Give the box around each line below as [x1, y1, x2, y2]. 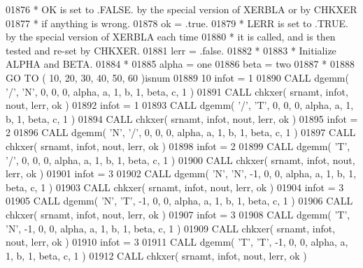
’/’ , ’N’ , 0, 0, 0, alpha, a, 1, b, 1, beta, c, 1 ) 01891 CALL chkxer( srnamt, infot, [6, 84, 348, 98]
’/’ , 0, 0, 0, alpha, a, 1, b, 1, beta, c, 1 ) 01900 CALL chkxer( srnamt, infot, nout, [6, 152, 355, 167]
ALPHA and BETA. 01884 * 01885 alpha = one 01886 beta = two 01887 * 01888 [6, 57, 355, 71]
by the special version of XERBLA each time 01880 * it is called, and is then [6, 29, 336, 44]
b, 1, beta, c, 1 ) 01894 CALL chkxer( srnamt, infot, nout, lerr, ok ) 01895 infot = [6, 111, 358, 126]
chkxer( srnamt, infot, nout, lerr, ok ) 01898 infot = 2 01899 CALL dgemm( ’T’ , [6, 138, 350, 153]
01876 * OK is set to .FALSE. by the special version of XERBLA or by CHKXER [6, 2, 357, 16]
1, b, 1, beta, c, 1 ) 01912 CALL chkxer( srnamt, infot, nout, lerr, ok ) [6, 248, 307, 262]
